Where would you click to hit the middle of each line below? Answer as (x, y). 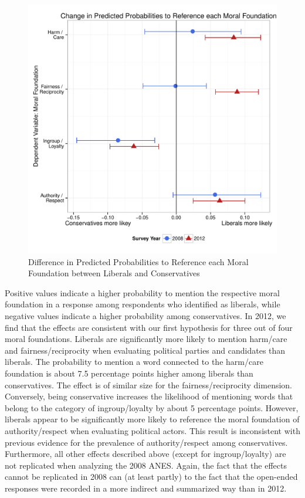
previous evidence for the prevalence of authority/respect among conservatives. (146, 442)
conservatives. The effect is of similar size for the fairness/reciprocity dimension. (149, 384)
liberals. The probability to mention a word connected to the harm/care (134, 362)
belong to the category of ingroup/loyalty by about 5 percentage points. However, (152, 407)
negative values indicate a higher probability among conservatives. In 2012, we (145, 315)
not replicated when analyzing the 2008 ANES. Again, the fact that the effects (146, 465)
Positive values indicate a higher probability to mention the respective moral (142, 292)
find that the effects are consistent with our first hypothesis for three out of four (149, 327)
